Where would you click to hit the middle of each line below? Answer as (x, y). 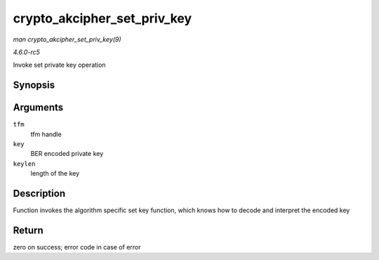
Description (39, 194)
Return (28, 230)
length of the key (55, 174)
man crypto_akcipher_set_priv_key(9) (67, 39)
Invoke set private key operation (59, 65)
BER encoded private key (67, 154)
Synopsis (34, 85)
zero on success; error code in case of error (77, 247)
